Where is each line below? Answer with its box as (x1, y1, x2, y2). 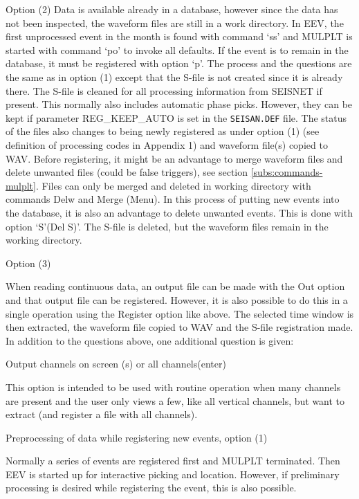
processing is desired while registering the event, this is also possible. (6, 480, 297, 495)
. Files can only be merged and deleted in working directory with (35, 178, 311, 192)
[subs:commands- (250, 165, 323, 179)
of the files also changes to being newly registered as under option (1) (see (6, 124, 320, 138)
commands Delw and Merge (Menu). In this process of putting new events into (6, 192, 340, 206)
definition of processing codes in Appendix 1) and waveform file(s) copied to (6, 138, 328, 152)
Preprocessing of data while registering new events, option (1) (6, 430, 268, 444)
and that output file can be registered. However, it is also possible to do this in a (6, 292, 348, 307)
